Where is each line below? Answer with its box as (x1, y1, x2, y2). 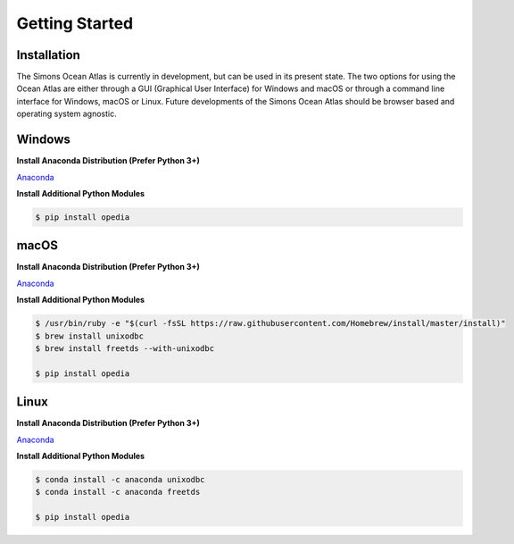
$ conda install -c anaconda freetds (35, 487, 201, 498)
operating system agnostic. (16, 108, 117, 120)
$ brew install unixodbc (35, 331, 145, 341)
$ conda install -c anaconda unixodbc (35, 474, 205, 484)
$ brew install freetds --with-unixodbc (35, 343, 214, 353)
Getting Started (16, 13, 134, 33)
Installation (16, 47, 80, 63)
